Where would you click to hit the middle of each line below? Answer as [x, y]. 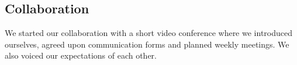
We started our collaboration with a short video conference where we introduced [148, 33]
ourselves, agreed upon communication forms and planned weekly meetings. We [147, 44]
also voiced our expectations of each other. [81, 55]
